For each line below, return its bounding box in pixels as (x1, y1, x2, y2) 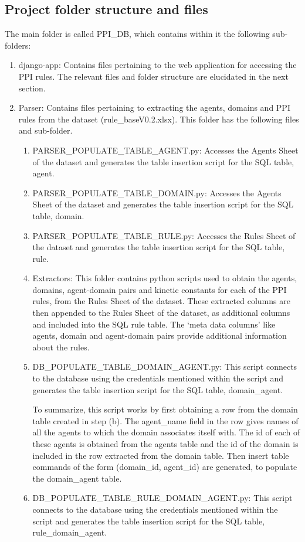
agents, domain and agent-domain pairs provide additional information (32, 329, 287, 342)
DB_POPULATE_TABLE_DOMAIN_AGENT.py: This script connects (32, 360, 297, 373)
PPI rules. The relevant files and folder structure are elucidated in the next (18, 70, 289, 82)
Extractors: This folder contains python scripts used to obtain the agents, (32, 272, 297, 284)
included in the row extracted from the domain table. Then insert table (32, 449, 289, 461)
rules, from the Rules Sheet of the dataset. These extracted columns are (32, 295, 290, 307)
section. (18, 81, 46, 94)
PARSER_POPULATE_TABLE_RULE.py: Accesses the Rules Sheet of (32, 229, 296, 241)
